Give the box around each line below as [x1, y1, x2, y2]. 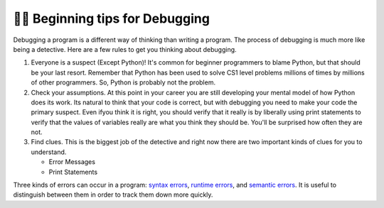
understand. [31, 148, 67, 156]
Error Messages [48, 158, 96, 166]
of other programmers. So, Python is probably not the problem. [31, 78, 216, 87]
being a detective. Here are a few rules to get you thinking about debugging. [13, 45, 238, 53]
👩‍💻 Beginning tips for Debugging [13, 11, 210, 26]
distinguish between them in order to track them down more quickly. [13, 190, 213, 199]
